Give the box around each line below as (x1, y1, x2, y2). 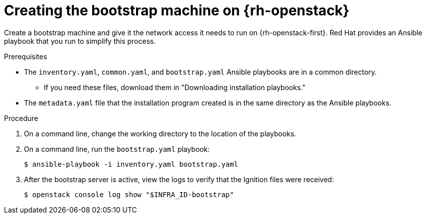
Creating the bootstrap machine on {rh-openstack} (4, 2, 350, 19)
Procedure (4, 113, 38, 122)
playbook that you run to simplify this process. (4, 36, 156, 45)
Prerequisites (4, 52, 47, 61)
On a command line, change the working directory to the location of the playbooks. (24, 129, 296, 138)
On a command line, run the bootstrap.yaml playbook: (24, 144, 210, 153)
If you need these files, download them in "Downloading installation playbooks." (44, 83, 305, 92)
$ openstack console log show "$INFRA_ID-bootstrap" (24, 190, 234, 199)
